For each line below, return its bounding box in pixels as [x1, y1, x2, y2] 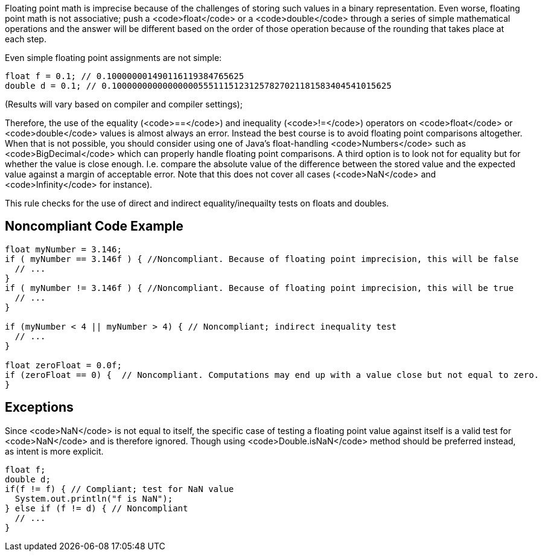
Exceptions [5, 400, 74, 415]
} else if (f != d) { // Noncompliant [5, 503, 188, 513]
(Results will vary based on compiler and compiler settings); [5, 99, 243, 109]
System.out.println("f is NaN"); [14, 493, 173, 503]
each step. [5, 34, 46, 44]
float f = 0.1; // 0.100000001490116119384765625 [5, 71, 244, 81]
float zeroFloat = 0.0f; [5, 360, 122, 370]
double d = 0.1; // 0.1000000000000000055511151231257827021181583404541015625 [5, 81, 392, 91]
